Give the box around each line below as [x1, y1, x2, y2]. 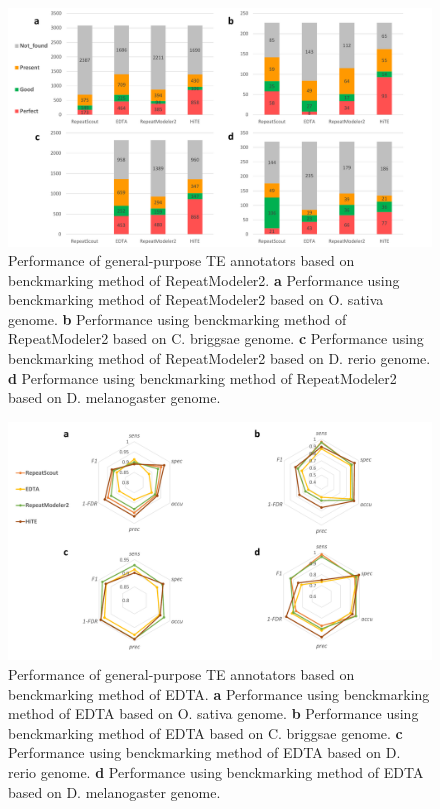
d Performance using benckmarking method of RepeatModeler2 [8, 367, 397, 388]
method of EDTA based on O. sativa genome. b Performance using [8, 703, 419, 724]
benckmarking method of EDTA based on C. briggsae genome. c [8, 722, 403, 743]
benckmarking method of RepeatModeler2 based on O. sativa [8, 289, 384, 310]
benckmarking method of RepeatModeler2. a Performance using [8, 269, 400, 290]
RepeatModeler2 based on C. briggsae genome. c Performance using [8, 328, 424, 349]
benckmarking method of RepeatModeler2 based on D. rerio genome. [8, 348, 431, 369]
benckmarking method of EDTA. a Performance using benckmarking [8, 683, 430, 704]
